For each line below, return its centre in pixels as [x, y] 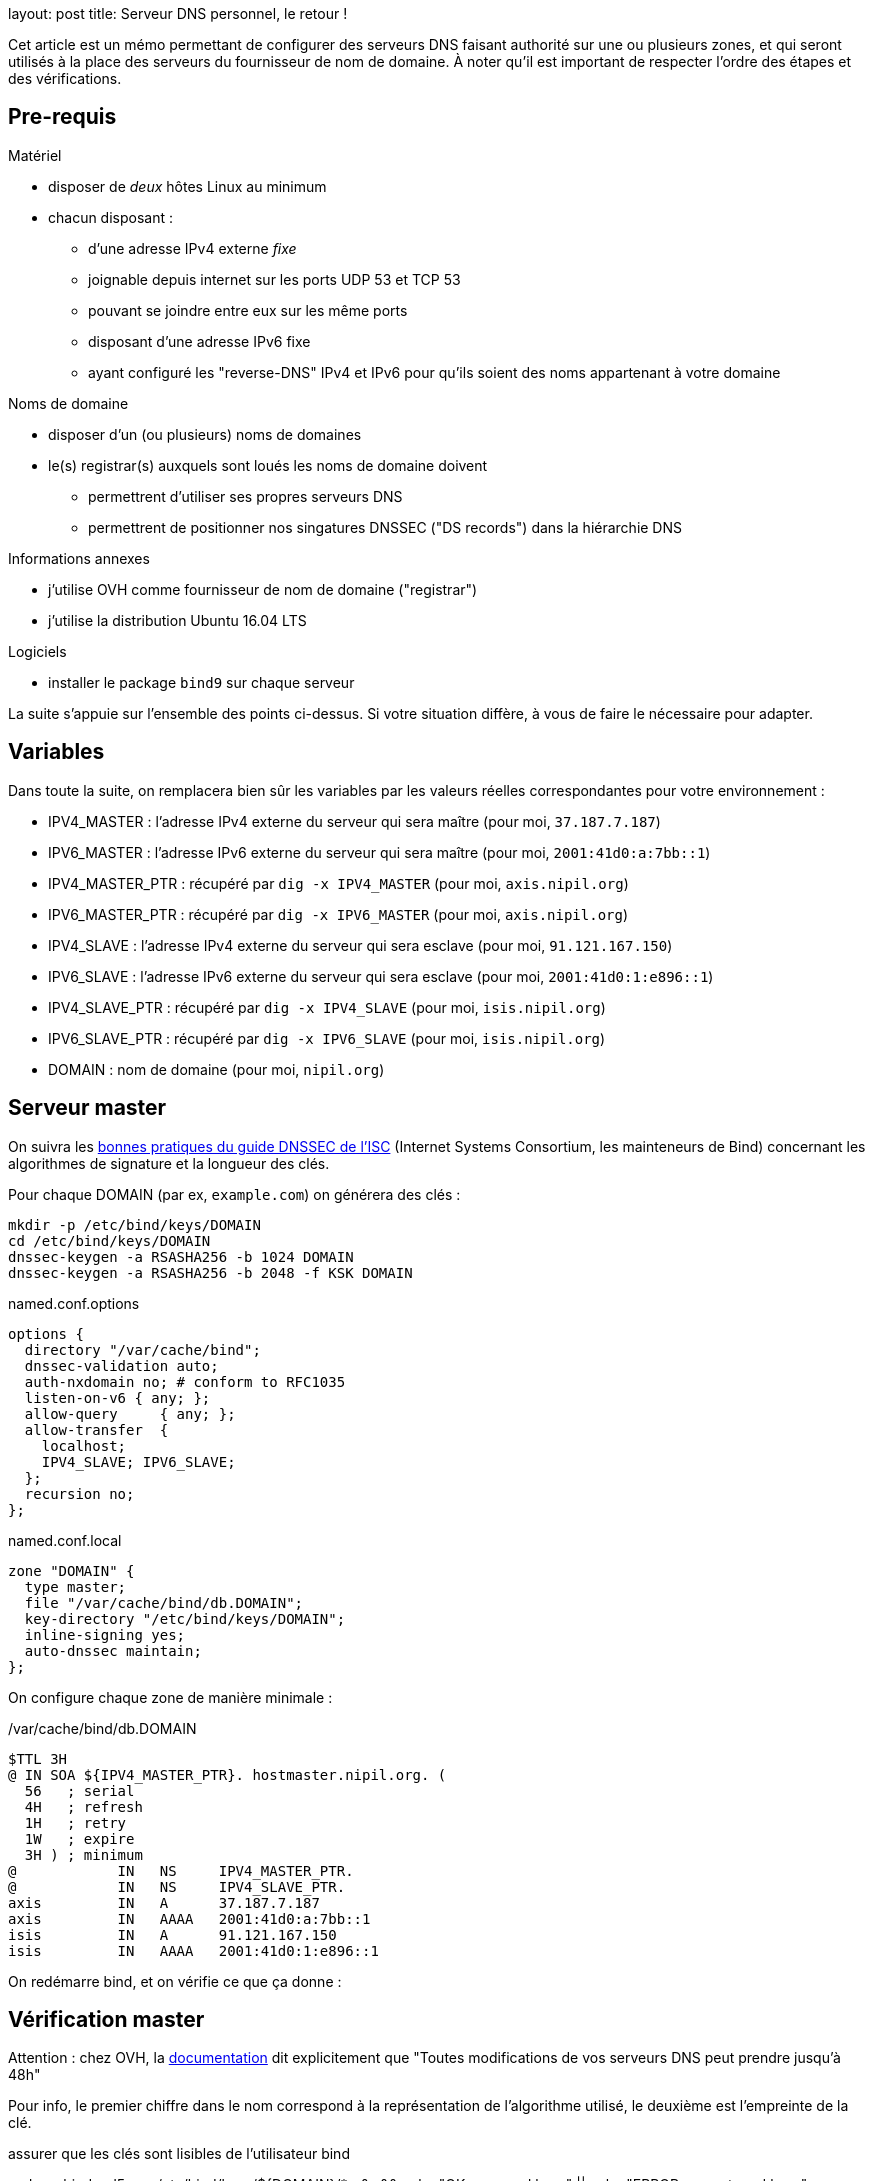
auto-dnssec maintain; [113, 1650]
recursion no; [79, 1493]
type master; [75, 1586]
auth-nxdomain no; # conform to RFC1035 [185, 1381]
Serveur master [87, 1108]
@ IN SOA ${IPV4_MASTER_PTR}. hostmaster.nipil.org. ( [227, 1774]
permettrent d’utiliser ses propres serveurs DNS [245, 496]
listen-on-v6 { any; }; [117, 1397]
